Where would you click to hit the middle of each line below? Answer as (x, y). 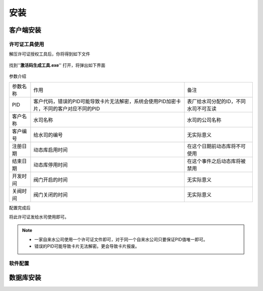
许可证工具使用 (27, 44)
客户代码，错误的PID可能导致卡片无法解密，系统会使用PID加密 (105, 102)
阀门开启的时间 (50, 180)
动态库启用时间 (50, 150)
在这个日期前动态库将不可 (216, 146)
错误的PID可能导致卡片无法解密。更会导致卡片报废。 (87, 246)
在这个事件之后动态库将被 (216, 161)
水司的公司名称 (204, 120)
